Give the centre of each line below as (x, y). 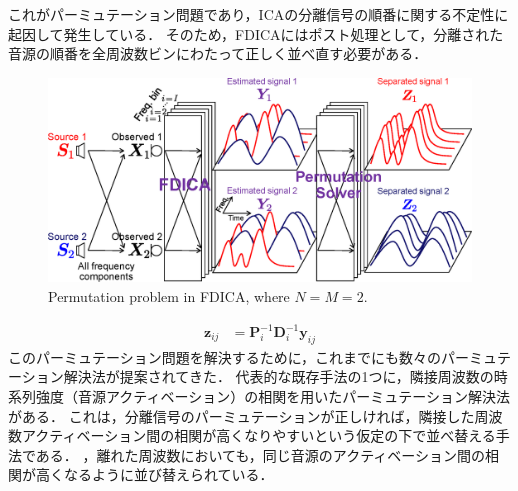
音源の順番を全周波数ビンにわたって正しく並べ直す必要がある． (218, 53)
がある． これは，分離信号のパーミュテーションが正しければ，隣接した (241, 415)
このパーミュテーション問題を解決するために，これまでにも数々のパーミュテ (260, 356)
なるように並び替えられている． (168, 474)
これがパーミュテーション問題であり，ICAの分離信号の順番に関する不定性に (258, 14)
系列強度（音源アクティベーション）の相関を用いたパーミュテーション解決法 (259, 396)
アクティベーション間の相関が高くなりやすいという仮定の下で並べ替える (258, 435)
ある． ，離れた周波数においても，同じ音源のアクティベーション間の (260, 454)
